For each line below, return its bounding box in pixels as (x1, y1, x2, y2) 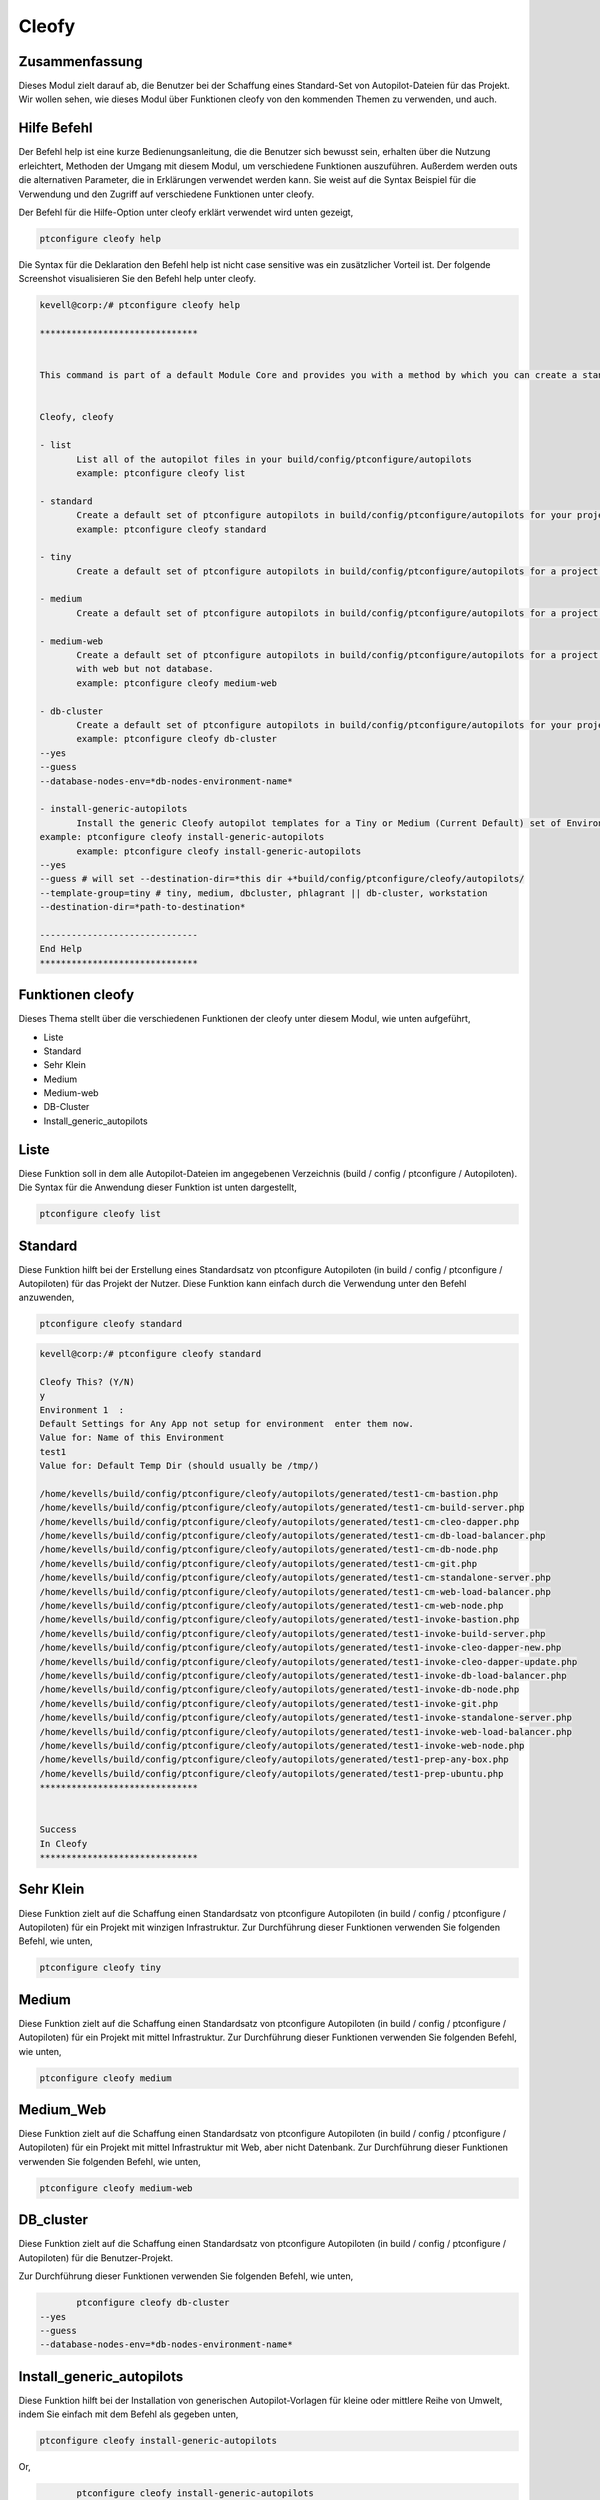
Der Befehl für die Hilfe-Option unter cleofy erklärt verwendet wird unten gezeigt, (18, 206, 354, 218)
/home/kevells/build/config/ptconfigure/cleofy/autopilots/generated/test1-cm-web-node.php (39, 1600, 504, 1612)
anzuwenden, (18, 1291, 75, 1304)
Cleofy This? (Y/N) (39, 1376, 135, 1387)
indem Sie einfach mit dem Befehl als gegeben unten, (18, 2408, 239, 2420)
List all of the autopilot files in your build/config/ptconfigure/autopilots (76, 453, 472, 465)
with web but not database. (76, 663, 214, 675)
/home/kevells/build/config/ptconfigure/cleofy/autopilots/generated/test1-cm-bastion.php (39, 1488, 499, 1499)
